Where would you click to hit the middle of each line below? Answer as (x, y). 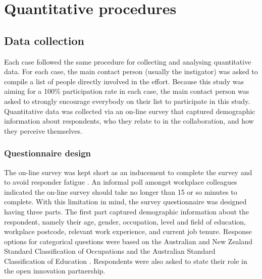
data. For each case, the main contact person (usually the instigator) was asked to (131, 71)
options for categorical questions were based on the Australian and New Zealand (128, 241)
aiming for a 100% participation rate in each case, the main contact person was (127, 91)
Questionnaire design (48, 153)
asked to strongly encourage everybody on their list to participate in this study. (127, 101)
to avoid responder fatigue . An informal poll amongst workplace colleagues (121, 182)
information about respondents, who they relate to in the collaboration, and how (129, 121)
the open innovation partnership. (55, 271)
